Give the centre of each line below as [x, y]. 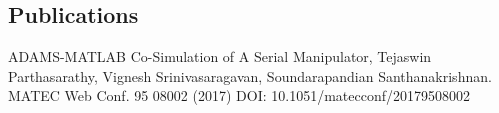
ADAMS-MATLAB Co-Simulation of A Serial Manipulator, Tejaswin [220, 56]
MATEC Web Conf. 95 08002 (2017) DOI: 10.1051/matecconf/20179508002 [239, 95]
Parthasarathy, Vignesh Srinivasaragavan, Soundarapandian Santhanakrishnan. [250, 75]
